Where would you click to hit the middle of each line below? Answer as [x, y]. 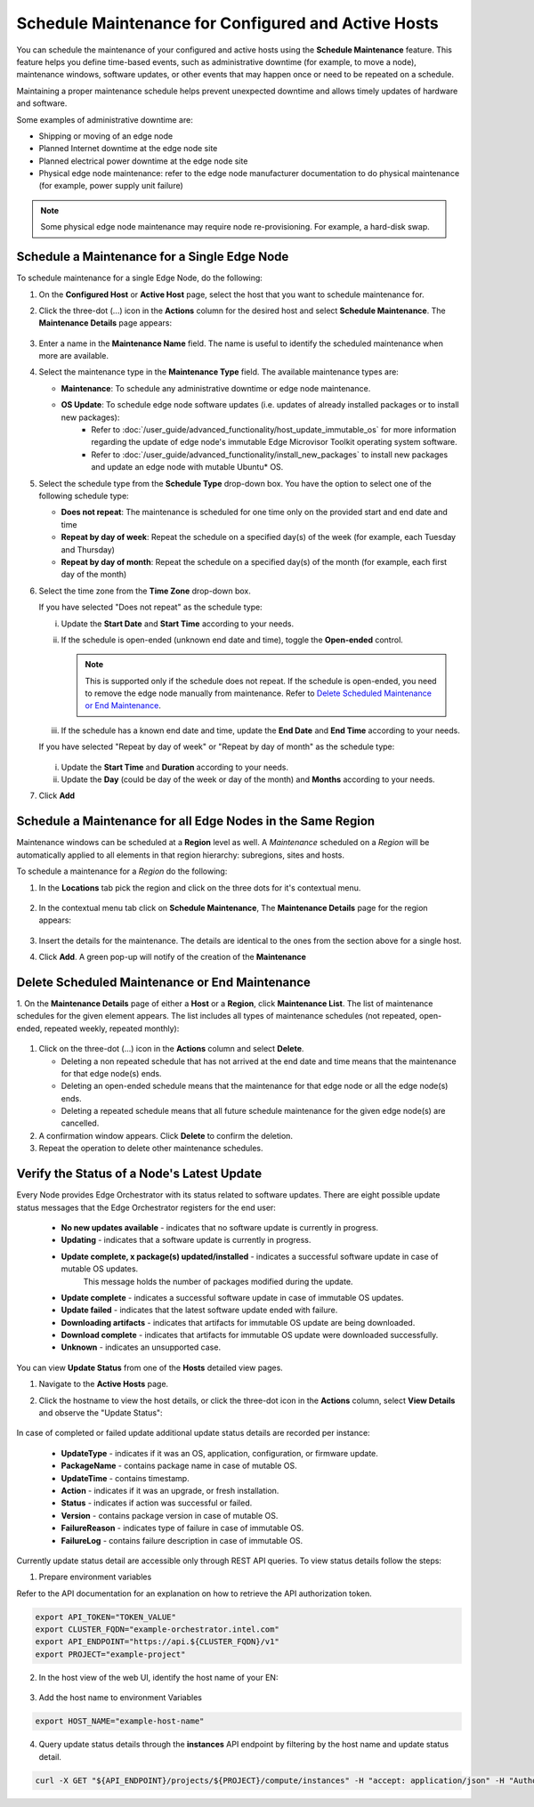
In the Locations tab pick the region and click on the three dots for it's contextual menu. [200, 887]
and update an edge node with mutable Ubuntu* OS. [187, 467]
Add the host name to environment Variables [120, 1698]
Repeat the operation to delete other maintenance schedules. [151, 1149]
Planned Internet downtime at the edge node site [128, 149]
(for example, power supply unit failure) [111, 186]
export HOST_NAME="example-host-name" [120, 1721]
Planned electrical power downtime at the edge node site [143, 161]
